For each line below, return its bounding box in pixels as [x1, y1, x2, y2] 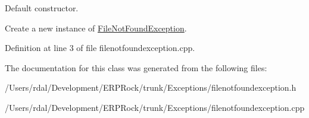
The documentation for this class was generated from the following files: [5, 61, 267, 74]
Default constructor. [5, 2, 79, 14]
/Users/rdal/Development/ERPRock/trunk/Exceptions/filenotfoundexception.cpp [5, 101, 305, 113]
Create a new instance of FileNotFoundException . [5, 21, 187, 34]
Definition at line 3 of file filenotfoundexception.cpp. [5, 42, 195, 54]
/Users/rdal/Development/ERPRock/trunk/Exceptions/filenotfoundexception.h [5, 81, 296, 94]
